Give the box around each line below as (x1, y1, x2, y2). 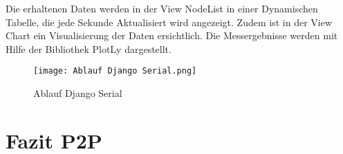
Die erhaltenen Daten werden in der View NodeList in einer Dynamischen (6, 1, 318, 15)
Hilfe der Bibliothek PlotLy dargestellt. (6, 41, 171, 56)
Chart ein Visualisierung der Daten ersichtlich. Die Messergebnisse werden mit (6, 28, 338, 43)
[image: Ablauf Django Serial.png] (33, 66, 197, 76)
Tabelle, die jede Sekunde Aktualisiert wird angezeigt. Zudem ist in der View (6, 14, 332, 29)
